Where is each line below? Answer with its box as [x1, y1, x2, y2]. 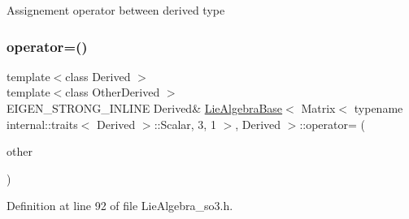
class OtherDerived [65, 84, 160, 101]
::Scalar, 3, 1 [154, 115, 216, 132]
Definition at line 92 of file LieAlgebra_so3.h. [7, 197, 233, 214]
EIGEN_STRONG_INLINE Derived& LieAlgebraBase [7, 100, 283, 116]
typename [354, 100, 403, 116]
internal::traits [7, 115, 78, 132]
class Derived [65, 67, 131, 84]
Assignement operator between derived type [7, 2, 225, 18]
